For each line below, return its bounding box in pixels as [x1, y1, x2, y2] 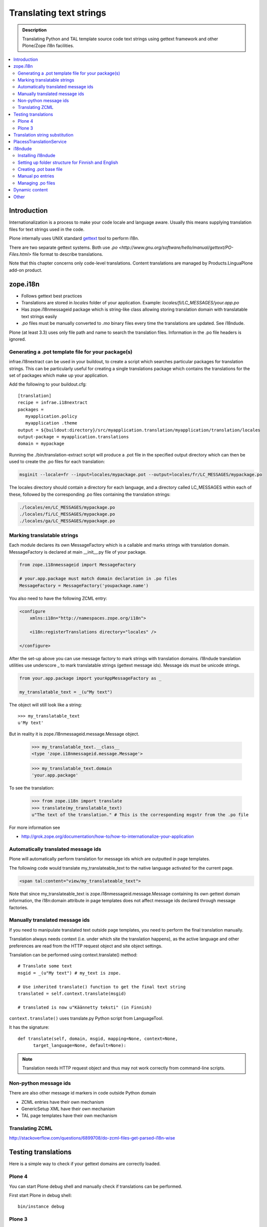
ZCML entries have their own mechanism [21, 1099, 104, 1105]
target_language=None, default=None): [33, 1043, 127, 1048]
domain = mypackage [18, 441, 65, 447]
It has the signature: [9, 1024, 49, 1030]
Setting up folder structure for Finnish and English [18, 160, 119, 165]
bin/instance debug [18, 1204, 65, 1209]
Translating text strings [9, 7, 106, 18]
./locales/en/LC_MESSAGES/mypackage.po [19, 505, 115, 510]
